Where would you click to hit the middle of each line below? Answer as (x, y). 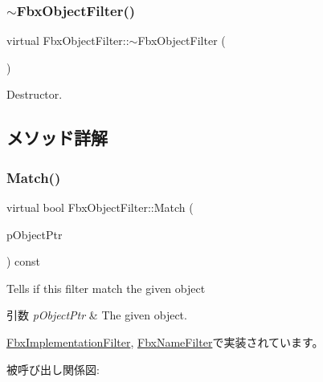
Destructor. (35, 94)
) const (24, 261)
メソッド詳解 (57, 138)
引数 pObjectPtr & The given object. (97, 315)
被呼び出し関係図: (53, 369)
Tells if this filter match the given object (106, 288)
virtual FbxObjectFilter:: (68, 41)
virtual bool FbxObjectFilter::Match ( (100, 207)
